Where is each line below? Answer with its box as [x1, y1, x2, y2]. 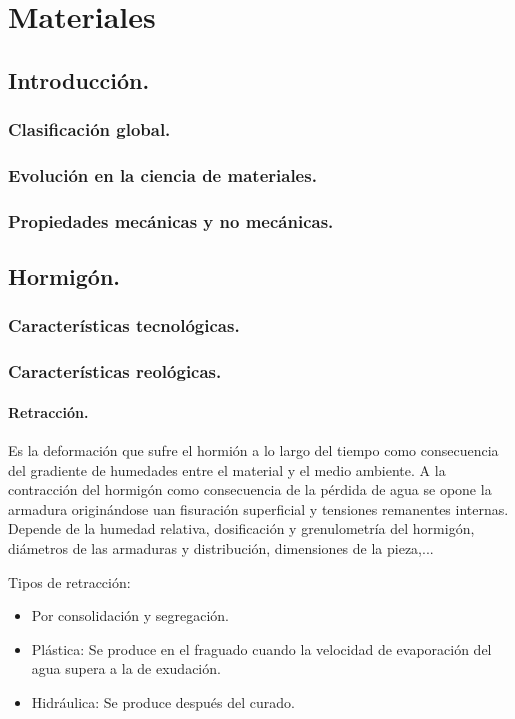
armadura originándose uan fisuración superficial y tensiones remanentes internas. [8, 498, 509, 519]
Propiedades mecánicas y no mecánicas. [8, 208, 334, 233]
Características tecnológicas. [8, 313, 240, 338]
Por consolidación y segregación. [31, 605, 230, 626]
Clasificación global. [8, 117, 171, 142]
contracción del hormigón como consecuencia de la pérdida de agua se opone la [8, 479, 492, 500]
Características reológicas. [8, 359, 222, 384]
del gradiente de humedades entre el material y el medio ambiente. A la [8, 459, 446, 480]
